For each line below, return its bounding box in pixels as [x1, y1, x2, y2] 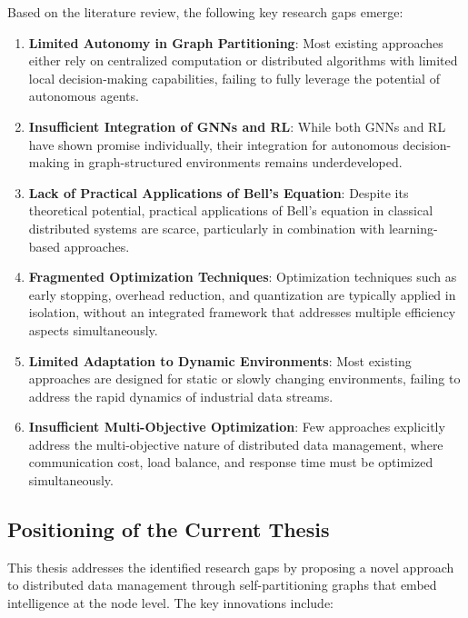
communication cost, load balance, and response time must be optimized [28, 453, 433, 472]
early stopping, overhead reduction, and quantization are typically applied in [28, 284, 456, 304]
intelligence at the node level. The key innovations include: [7, 593, 334, 613]
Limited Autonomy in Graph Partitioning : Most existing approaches [28, 33, 443, 52]
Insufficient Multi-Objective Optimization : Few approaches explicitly [28, 417, 445, 436]
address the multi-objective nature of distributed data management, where [28, 434, 443, 454]
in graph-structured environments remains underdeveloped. [74, 153, 403, 172]
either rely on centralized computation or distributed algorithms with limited [28, 51, 458, 70]
